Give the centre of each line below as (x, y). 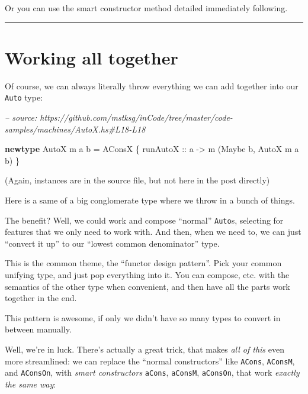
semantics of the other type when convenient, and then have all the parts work (147, 286)
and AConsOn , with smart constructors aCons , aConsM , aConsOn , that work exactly (152, 372)
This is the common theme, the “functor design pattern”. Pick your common (143, 263)
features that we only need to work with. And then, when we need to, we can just (153, 232)
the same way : (31, 384)
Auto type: (24, 97)
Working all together (92, 57)
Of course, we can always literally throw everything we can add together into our (152, 85)
